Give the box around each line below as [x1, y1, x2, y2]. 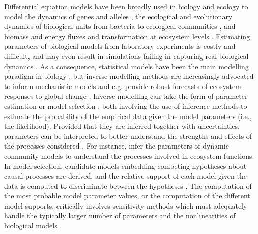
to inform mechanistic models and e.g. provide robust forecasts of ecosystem [4, 80, 241, 91]
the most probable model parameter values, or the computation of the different [4, 190, 250, 201]
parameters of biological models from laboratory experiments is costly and [4, 41, 236, 51]
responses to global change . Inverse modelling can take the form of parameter [4, 91, 248, 101]
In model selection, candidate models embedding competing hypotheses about [4, 160, 247, 171]
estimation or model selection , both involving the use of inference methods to [4, 100, 247, 111]
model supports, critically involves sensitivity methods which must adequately [4, 200, 247, 211]
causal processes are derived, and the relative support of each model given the [4, 170, 247, 181]
